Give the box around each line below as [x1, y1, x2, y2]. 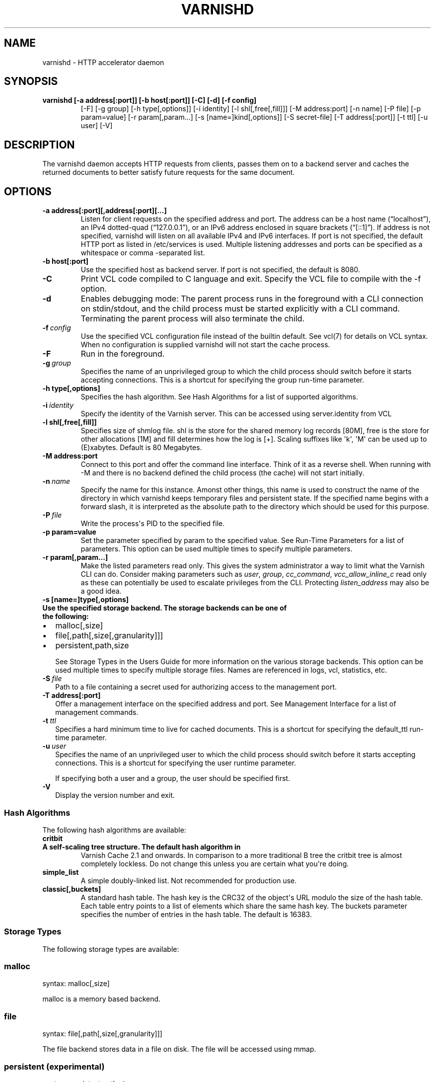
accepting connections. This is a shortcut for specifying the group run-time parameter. [80, 376, 364, 385]
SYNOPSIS [4, 75, 58, 88]
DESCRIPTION [4, 138, 75, 151]
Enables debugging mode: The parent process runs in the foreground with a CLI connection [80, 294, 424, 304]
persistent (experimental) [4, 1061, 105, 1072]
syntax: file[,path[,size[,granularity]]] [42, 1029, 162, 1038]
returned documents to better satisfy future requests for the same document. [42, 168, 295, 177]
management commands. [55, 708, 139, 717]
